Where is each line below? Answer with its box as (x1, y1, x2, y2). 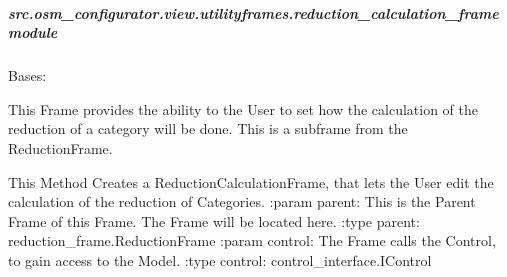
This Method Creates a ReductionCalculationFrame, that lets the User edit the (8, 171, 494, 192)
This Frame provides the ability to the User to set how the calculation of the (8, 98, 478, 119)
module (8, 22, 58, 43)
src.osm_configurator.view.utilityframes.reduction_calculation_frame (8, 2, 499, 23)
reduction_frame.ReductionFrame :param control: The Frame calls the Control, (8, 230, 496, 251)
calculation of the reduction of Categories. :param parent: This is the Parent (8, 191, 476, 212)
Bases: (8, 65, 47, 86)
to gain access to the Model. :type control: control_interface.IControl (8, 249, 432, 270)
